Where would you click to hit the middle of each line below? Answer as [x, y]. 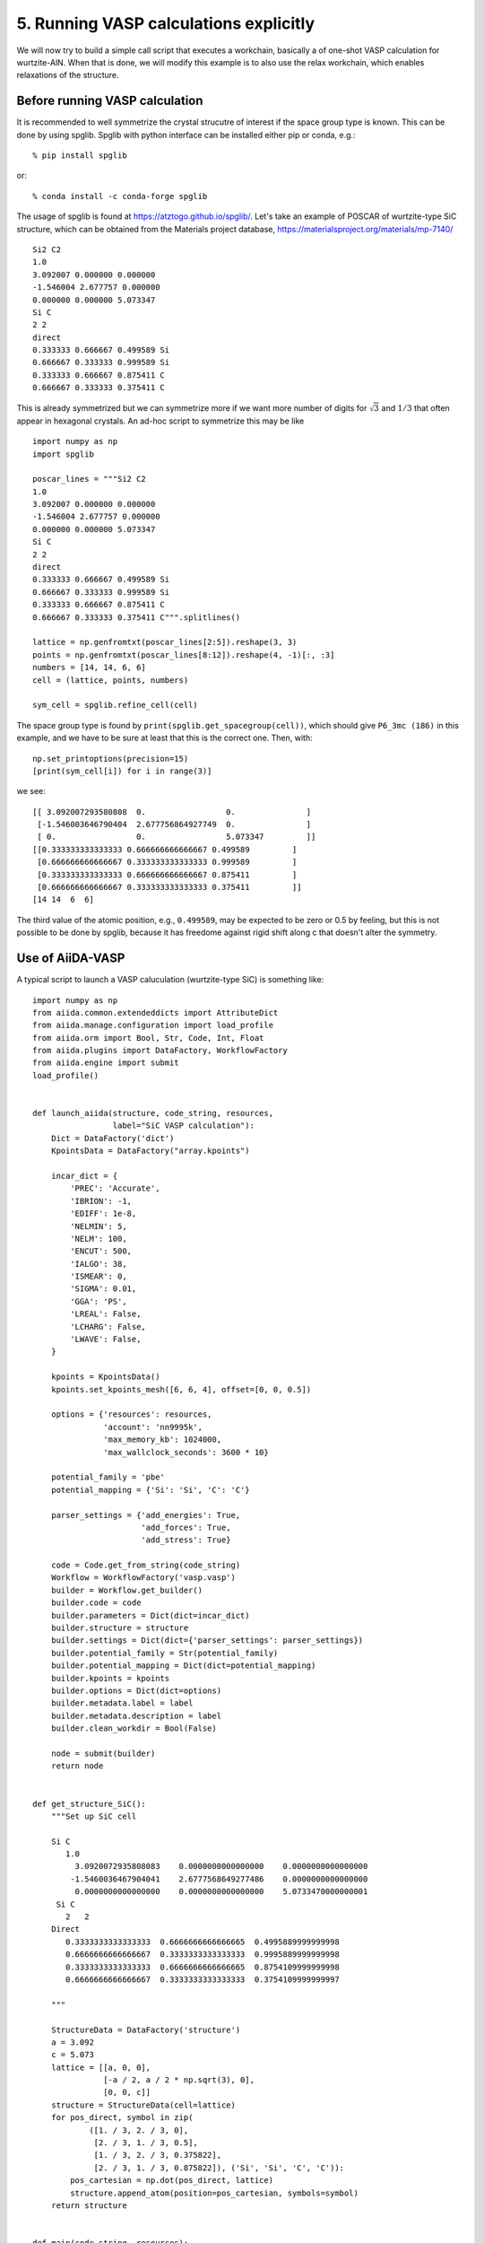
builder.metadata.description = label [136, 1715]
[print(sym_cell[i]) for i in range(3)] [122, 771]
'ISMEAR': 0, [99, 1277]
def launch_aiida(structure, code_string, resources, [153, 1113]
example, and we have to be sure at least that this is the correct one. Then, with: [164, 738]
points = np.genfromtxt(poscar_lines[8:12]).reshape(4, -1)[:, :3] [184, 655]
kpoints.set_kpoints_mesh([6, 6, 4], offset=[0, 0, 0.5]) [181, 1389]
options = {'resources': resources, [131, 1414]
